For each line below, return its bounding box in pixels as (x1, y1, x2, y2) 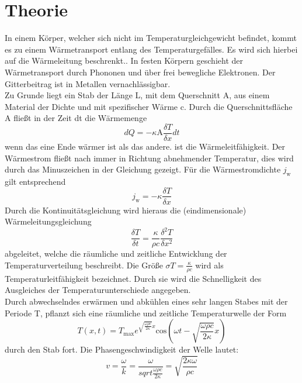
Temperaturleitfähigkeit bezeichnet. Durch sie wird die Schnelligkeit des (5, 272, 262, 284)
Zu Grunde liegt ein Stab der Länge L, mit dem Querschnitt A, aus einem (5, 89, 270, 101)
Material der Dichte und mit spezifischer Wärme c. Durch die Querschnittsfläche (5, 100, 293, 112)
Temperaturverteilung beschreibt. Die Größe (5, 258, 163, 271)
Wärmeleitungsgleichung (5, 215, 92, 227)
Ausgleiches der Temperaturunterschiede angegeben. (5, 284, 191, 296)
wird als (195, 258, 224, 271)
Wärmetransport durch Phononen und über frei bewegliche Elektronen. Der (5, 65, 276, 78)
